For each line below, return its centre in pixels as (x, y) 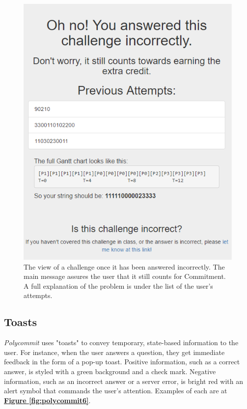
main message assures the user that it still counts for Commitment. (125, 276)
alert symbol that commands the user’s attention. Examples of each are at (116, 391)
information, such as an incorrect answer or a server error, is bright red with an (123, 381)
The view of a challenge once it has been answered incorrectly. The (124, 266)
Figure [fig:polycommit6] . (47, 400)
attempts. (38, 295)
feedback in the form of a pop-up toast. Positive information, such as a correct (122, 362)
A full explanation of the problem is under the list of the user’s (118, 286)
